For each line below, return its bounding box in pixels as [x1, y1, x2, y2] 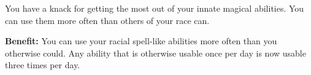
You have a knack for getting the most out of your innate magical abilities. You [5, 2, 304, 14]
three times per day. [5, 58, 80, 71]
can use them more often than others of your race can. [5, 14, 210, 26]
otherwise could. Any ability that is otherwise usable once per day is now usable [5, 46, 306, 59]
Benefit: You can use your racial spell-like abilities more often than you [5, 34, 277, 47]
